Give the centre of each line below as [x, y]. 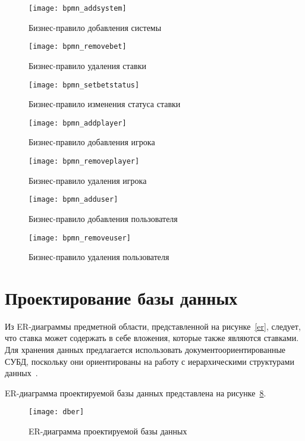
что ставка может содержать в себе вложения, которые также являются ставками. [152, 338]
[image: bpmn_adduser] [73, 200]
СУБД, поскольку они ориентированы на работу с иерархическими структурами [150, 361]
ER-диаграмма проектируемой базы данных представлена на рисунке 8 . [136, 392]
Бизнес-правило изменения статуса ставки [105, 104]
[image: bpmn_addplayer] [78, 123]
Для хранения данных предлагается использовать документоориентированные [145, 350]
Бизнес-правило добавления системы [95, 27]
